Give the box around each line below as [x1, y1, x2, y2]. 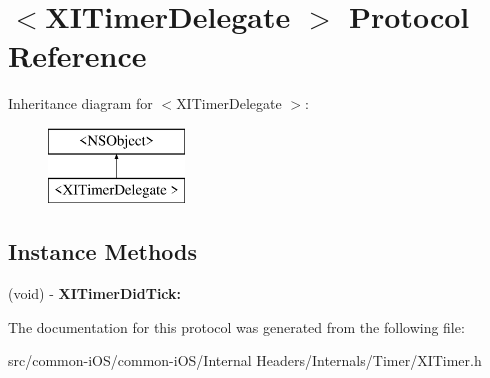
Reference [8, 35, 147, 76]
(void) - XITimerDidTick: [8, 283, 182, 304]
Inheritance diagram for [8, 93, 153, 114]
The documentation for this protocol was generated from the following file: [8, 316, 465, 337]
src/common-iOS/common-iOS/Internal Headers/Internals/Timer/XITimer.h [8, 350, 482, 371]
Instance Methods [8, 236, 197, 267]
